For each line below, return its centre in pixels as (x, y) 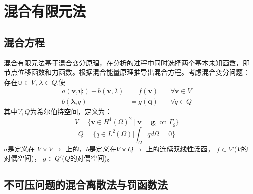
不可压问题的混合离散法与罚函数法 (86, 184)
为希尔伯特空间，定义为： (71, 112)
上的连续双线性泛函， (180, 148)
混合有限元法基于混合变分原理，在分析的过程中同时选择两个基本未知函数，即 (127, 62)
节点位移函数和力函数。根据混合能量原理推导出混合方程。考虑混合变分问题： (127, 72)
